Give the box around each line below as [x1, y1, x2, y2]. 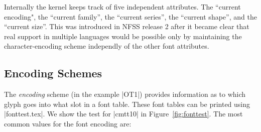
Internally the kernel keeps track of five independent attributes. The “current [4, 2, 241, 12]
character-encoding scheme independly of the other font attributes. [4, 41, 209, 51]
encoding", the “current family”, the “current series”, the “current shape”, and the [4, 11, 257, 22]
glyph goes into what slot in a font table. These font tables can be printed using [4, 98, 250, 109]
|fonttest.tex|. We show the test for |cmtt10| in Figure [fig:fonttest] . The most [4, 108, 243, 119]
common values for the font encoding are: [4, 118, 132, 128]
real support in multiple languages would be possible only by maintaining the [4, 31, 242, 41]
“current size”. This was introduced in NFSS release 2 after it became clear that [4, 21, 249, 32]
